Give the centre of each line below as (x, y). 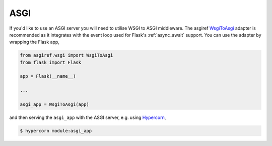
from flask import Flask (51, 62)
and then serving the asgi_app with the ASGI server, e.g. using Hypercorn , (88, 117)
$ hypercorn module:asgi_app (56, 131)
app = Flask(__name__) (48, 76)
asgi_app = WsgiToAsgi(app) (54, 105)
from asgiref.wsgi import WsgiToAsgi (66, 55)
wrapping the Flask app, (35, 42)
